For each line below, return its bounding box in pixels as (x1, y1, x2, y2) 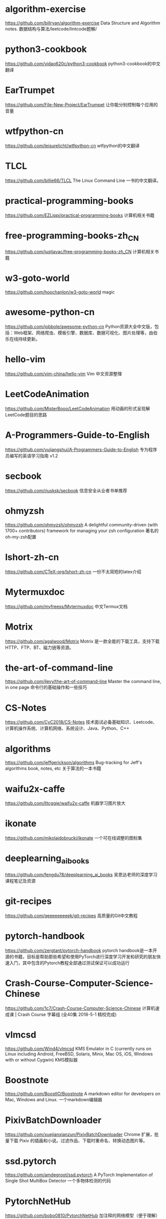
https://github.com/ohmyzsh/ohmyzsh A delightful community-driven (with (5, 522, 158, 527)
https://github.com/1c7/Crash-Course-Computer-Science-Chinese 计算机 (5, 1005, 155, 1011)
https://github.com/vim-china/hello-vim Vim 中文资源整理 (5, 370, 122, 376)
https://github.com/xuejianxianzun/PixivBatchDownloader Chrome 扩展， (5, 1132, 155, 1137)
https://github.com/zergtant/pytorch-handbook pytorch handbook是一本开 (5, 947, 158, 953)
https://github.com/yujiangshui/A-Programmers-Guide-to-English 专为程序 (5, 446, 158, 452)
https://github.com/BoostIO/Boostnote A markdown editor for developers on (5, 1091, 161, 1097)
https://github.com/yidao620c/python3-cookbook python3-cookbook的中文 (5, 61, 161, 67)
